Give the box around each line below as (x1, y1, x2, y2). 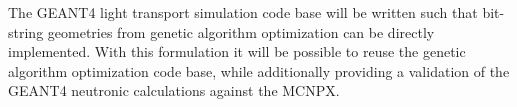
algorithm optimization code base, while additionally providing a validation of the (8, 60, 510, 81)
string (8, 21, 44, 42)
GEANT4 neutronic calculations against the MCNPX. (8, 80, 340, 101)
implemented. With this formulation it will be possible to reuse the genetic (8, 41, 466, 62)
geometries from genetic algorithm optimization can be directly (47, 21, 435, 42)
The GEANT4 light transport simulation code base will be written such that (8, 2, 478, 22)
